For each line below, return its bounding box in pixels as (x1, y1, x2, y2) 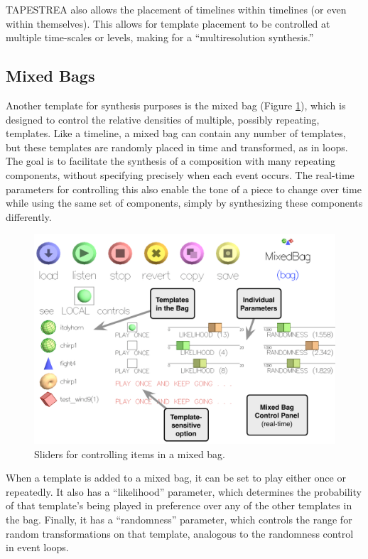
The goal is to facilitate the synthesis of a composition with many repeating (6, 153, 335, 168)
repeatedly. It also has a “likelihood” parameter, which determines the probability (6, 484, 362, 499)
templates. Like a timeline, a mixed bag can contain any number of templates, (6, 126, 346, 141)
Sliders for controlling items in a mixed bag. (34, 446, 226, 461)
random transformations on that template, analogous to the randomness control (6, 526, 354, 541)
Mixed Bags (6, 65, 95, 87)
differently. (6, 209, 52, 224)
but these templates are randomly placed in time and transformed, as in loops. (6, 139, 348, 154)
